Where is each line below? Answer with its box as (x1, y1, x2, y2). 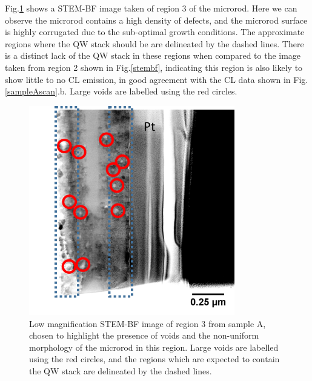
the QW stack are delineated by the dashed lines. (29, 364, 212, 377)
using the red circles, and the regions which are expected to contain (29, 353, 280, 365)
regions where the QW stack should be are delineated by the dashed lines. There (5, 37, 304, 50)
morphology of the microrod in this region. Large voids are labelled (29, 340, 279, 353)
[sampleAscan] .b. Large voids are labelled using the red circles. (5, 85, 237, 98)
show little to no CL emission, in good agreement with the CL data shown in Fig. (5, 73, 308, 85)
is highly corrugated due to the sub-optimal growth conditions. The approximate (5, 25, 305, 38)
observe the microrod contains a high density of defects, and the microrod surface (5, 13, 308, 26)
